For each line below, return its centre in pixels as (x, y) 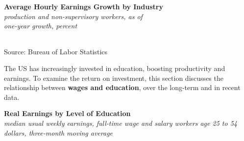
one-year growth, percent (41, 26)
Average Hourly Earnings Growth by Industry (84, 6)
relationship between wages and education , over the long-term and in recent (122, 87)
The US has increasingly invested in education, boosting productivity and (115, 68)
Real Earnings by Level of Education (67, 113)
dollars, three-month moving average (59, 132)
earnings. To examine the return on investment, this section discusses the (114, 78)
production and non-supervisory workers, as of (73, 16)
